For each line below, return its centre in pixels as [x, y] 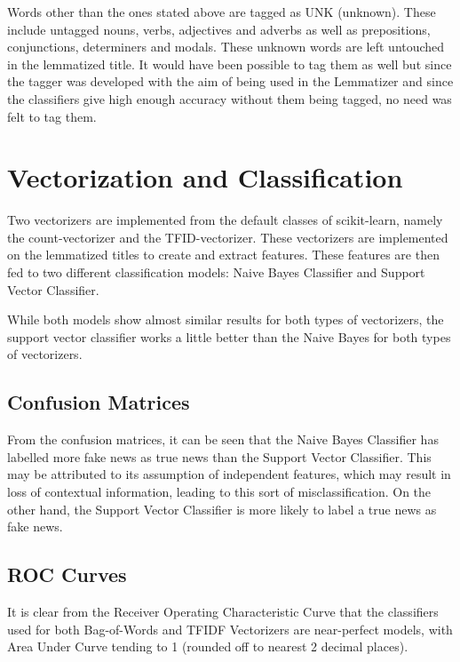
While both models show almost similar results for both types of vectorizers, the [226, 319]
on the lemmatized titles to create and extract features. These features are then [223, 255]
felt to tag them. [52, 116]
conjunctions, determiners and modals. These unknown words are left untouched [226, 47]
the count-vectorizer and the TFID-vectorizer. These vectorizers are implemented [228, 237]
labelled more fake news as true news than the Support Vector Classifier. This [219, 456]
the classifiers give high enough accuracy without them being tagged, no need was [230, 98]
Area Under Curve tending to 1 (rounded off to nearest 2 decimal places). [208, 646]
